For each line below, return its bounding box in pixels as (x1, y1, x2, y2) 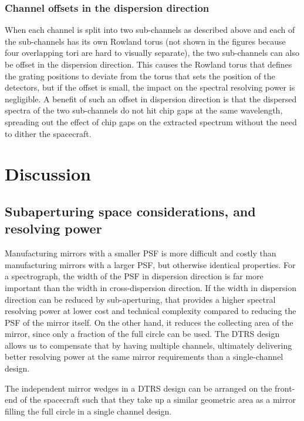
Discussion (5, 162, 91, 186)
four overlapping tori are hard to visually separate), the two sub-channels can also (5, 46, 299, 59)
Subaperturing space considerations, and (5, 202, 256, 220)
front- (275, 382, 295, 394)
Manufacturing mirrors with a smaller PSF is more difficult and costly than (5, 247, 276, 259)
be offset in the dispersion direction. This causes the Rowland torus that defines (5, 58, 292, 70)
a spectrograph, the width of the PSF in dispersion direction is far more (5, 270, 264, 282)
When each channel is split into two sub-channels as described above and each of (5, 24, 295, 36)
